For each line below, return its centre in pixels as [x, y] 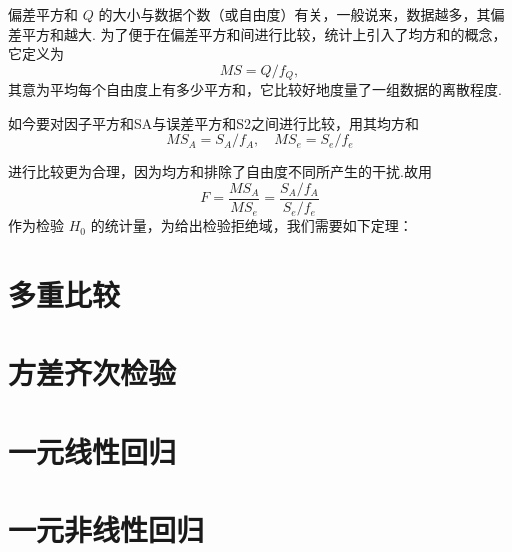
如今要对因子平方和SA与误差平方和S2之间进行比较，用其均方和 [214, 122]
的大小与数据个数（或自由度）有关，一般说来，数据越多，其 [294, 14]
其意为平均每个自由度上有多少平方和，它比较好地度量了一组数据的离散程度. [255, 89]
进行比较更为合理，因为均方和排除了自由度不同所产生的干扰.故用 [220, 171]
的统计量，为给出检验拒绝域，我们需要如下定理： [251, 225]
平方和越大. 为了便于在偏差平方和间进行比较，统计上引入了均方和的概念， [264, 33]
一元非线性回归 [106, 528]
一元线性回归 [92, 450]
